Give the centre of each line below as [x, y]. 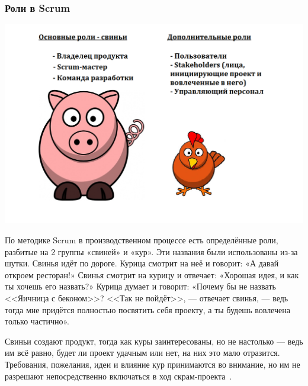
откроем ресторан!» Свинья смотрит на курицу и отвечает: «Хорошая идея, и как [152, 274]
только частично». [37, 321]
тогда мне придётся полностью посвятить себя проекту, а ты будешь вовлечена [147, 309]
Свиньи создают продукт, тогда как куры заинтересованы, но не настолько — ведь [154, 341]
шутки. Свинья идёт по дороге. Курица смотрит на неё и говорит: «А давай [142, 263]
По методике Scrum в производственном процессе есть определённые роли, [142, 239]
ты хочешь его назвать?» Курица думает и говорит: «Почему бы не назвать [140, 286]
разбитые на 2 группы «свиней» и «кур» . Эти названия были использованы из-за [151, 251]
